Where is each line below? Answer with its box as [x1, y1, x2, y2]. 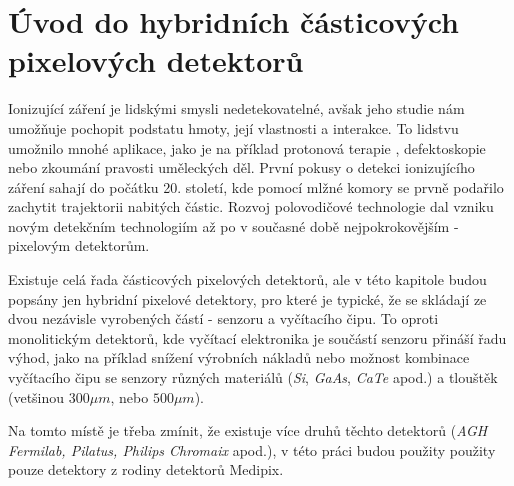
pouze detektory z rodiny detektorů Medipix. [8, 459, 284, 480]
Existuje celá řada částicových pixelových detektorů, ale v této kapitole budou [8, 269, 487, 290]
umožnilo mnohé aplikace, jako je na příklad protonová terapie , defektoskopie [8, 137, 486, 158]
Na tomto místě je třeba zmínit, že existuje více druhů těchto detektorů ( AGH [8, 420, 488, 441]
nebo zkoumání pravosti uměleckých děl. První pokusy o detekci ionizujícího [8, 157, 475, 178]
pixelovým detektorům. [8, 235, 150, 256]
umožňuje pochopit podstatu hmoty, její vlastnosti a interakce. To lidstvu [8, 117, 459, 138]
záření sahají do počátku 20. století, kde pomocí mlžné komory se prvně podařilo [8, 176, 504, 197]
